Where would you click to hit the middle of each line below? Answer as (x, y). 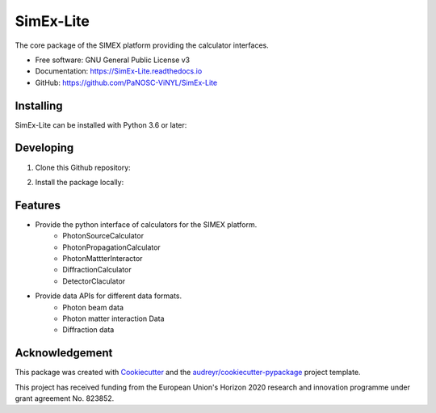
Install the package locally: (80, 182)
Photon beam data (93, 307)
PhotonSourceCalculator (103, 236)
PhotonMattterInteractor (103, 258)
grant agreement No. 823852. (65, 398)
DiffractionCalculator (97, 270)
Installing (39, 105)
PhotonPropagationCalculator (111, 247)
